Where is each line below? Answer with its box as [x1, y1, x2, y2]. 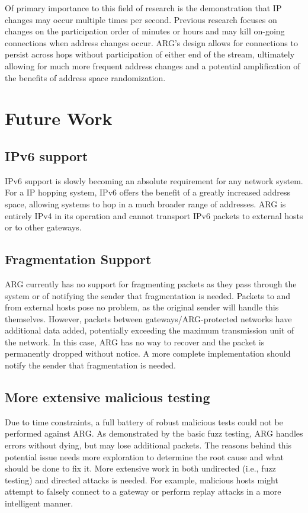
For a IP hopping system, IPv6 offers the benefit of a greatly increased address [5, 186, 290, 198]
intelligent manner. [5, 497, 73, 509]
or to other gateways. [5, 221, 82, 233]
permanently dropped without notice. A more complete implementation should [5, 347, 291, 360]
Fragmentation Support [5, 250, 152, 268]
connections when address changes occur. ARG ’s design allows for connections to [5, 36, 298, 49]
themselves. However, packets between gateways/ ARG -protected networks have [5, 312, 292, 325]
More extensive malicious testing [5, 388, 210, 406]
